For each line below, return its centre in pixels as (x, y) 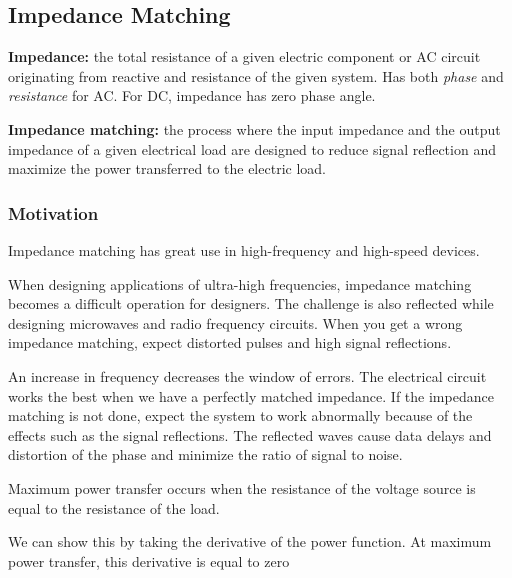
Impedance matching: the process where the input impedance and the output (254, 128)
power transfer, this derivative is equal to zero (149, 560)
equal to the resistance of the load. (114, 507)
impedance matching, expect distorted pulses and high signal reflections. (230, 342)
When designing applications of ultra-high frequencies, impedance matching (240, 283)
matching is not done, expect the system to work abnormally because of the (240, 415)
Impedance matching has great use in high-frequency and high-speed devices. (244, 249)
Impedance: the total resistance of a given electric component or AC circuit (244, 56)
